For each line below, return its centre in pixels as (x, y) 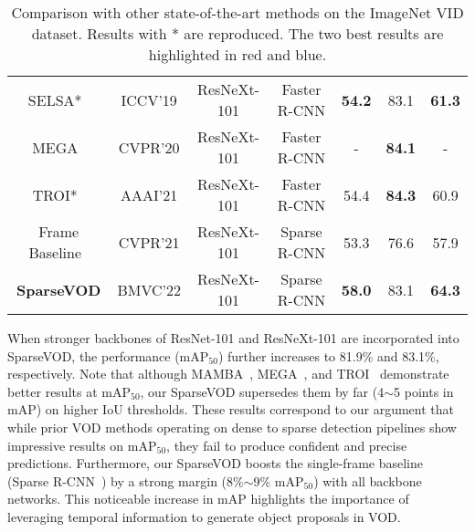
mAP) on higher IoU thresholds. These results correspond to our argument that (231, 409)
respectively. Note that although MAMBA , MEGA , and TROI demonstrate (228, 374)
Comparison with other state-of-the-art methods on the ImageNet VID (237, 12)
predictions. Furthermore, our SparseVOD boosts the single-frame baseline (215, 463)
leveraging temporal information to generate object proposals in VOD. (204, 516)
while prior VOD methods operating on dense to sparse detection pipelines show (232, 427)
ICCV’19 (149, 99)
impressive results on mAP (82, 445)
